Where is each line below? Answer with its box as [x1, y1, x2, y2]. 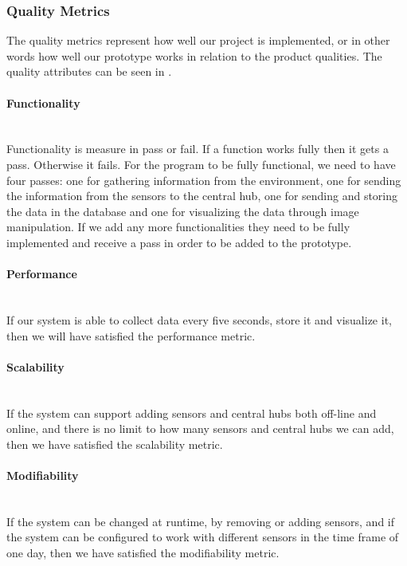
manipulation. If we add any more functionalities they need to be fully [6, 218, 350, 235]
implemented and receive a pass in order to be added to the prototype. [6, 234, 352, 250]
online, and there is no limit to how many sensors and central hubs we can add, [6, 420, 394, 437]
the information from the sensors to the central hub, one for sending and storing [6, 187, 398, 204]
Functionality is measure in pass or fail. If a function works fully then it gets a [6, 140, 389, 157]
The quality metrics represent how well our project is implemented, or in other [6, 32, 390, 49]
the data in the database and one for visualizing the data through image [6, 202, 359, 219]
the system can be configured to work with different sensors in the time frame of [6, 529, 399, 545]
